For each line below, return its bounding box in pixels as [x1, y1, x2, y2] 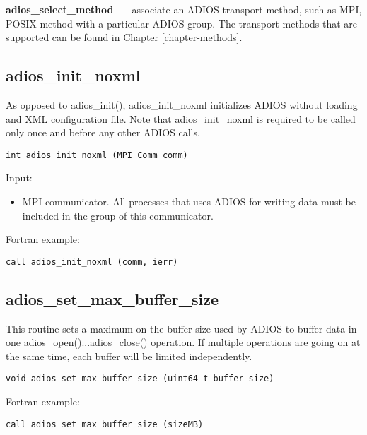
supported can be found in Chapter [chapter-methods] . [6, 30, 243, 44]
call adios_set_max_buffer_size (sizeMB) [6, 419, 204, 429]
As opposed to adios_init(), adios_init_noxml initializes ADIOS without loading [6, 97, 358, 112]
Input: [6, 170, 33, 185]
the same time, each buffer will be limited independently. [6, 348, 252, 363]
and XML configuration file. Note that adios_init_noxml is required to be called [6, 111, 356, 126]
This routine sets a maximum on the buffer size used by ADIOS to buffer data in [6, 321, 357, 335]
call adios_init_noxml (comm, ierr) [6, 256, 178, 267]
